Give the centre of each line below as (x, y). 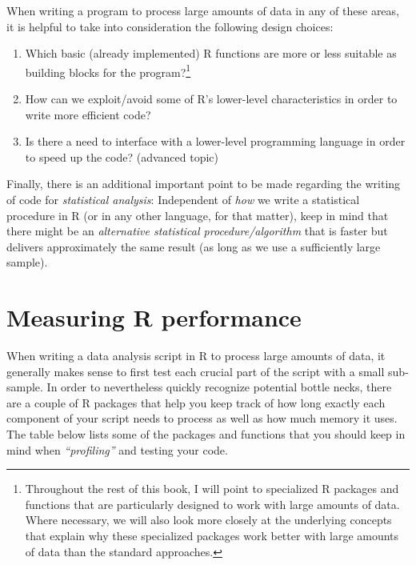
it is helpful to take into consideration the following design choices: (170, 26)
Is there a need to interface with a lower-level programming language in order (215, 141)
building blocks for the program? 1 (108, 70)
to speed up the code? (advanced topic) (122, 156)
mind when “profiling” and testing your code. (117, 449)
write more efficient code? (88, 114)
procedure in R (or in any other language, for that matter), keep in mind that (198, 215)
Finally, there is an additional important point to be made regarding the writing (204, 184)
